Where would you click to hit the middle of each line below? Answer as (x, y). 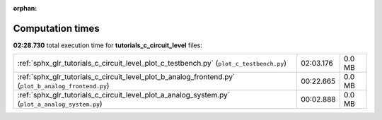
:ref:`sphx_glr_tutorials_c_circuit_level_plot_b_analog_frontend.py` (126, 77)
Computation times (56, 28)
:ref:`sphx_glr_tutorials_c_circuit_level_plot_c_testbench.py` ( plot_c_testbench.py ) (152, 64)
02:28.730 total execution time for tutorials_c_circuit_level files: (108, 45)
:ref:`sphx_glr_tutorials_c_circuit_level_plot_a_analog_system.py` (123, 95)
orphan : (25, 8)
